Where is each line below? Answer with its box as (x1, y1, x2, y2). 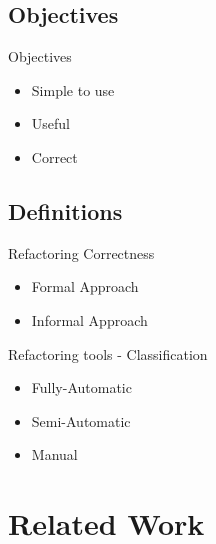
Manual (31, 444, 78, 465)
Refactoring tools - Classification (8, 343, 208, 364)
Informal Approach (31, 309, 148, 330)
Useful (31, 113, 70, 134)
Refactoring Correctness (8, 242, 155, 263)
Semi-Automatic (31, 410, 131, 431)
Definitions (8, 195, 123, 226)
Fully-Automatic (31, 377, 132, 398)
